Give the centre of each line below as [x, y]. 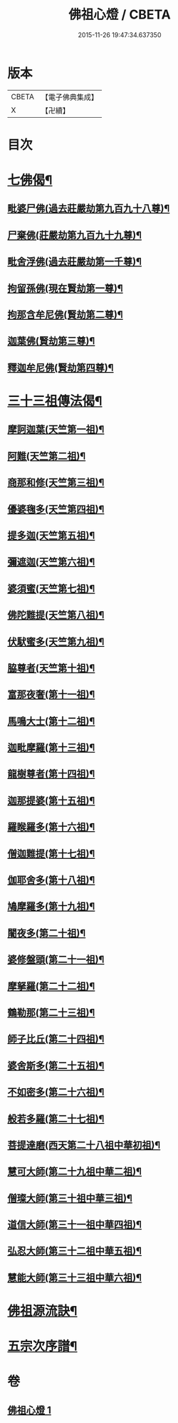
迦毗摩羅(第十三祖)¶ [51, 748]
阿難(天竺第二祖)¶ [47, 456]
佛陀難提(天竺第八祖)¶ [56, 615]
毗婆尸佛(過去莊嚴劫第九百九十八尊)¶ [89, 209]
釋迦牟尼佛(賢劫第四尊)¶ [61, 367]
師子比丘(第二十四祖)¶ [56, 1039]
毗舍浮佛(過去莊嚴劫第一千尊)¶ [75, 262]
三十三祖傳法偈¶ [55, 401]
